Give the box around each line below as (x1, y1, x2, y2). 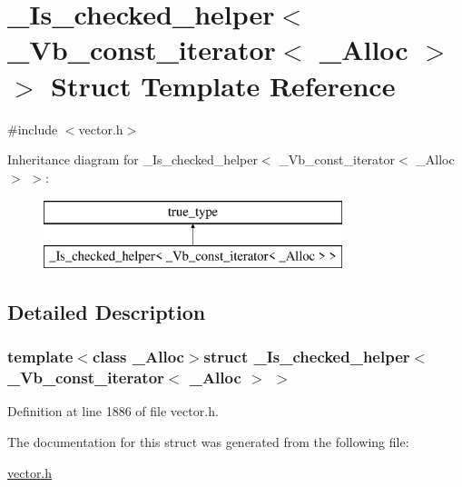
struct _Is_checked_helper (203, 345, 410, 368)
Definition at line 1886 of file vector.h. (7, 402, 219, 421)
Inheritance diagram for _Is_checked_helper (7, 150, 258, 169)
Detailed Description (7, 297, 206, 325)
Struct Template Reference (51, 66, 396, 104)
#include (7, 119, 58, 138)
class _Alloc (92, 345, 184, 368)
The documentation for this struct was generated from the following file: (7, 432, 409, 451)
